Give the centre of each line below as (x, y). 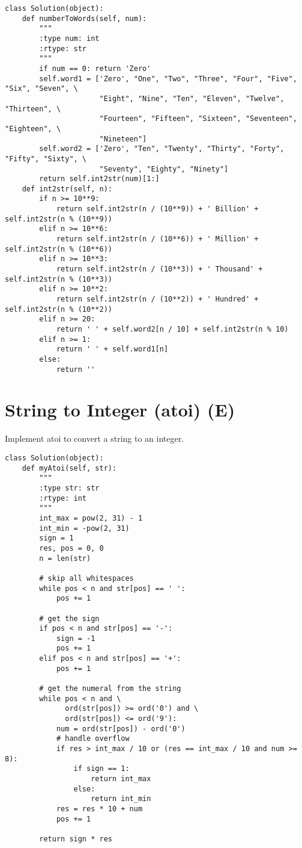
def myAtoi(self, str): (69, 468)
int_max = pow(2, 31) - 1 (91, 518)
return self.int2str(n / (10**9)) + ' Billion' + (157, 209)
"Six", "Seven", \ (41, 89)
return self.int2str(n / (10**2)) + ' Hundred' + (157, 299)
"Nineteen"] (123, 139)
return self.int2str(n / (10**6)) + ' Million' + (157, 239)
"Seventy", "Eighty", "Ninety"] (164, 169)
